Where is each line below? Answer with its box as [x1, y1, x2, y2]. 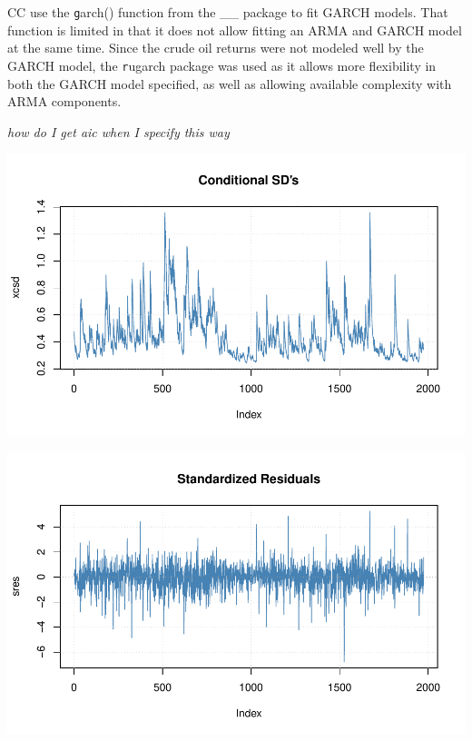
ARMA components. [7, 92, 122, 111]
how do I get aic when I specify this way [7, 122, 230, 141]
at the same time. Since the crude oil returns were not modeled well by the [7, 38, 424, 57]
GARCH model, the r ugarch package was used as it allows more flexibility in [7, 55, 437, 74]
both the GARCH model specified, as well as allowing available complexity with [7, 74, 452, 93]
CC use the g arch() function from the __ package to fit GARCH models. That [7, 3, 448, 21]
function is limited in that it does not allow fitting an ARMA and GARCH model [7, 20, 462, 39]
